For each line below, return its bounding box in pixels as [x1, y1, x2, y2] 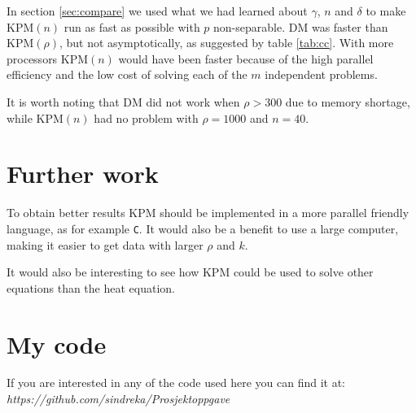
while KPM [7, 109, 63, 126]
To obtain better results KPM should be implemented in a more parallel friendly [7, 204, 409, 221]
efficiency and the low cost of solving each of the [7, 66, 247, 83]
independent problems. [265, 66, 378, 83]
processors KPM [7, 50, 89, 67]
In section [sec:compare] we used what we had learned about [7, 2, 308, 19]
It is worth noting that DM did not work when [7, 93, 240, 110]
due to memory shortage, [285, 93, 410, 110]
